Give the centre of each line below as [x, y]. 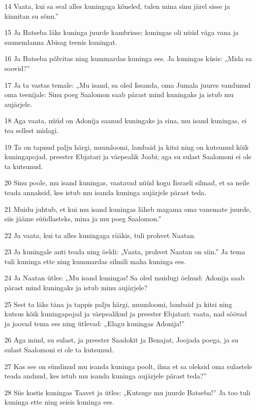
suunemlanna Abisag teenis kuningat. [61, 42]
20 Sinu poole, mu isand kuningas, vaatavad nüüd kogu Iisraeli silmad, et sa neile [127, 183]
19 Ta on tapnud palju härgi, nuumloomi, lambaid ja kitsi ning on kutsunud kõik [127, 147]
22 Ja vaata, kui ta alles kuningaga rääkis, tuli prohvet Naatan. [100, 235]
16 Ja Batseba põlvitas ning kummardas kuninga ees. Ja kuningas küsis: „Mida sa [128, 58]
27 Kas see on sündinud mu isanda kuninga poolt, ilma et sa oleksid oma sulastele [128, 366]
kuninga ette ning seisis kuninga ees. [59, 402]
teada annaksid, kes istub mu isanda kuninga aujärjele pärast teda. [106, 192]
